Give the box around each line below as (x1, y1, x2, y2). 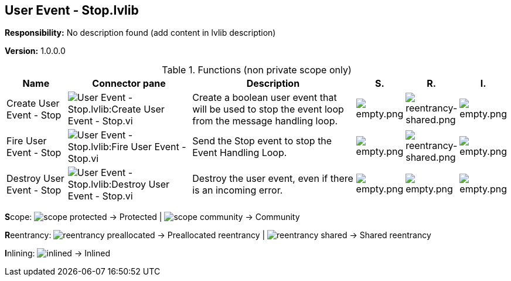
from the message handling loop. (192, 115, 338, 127)
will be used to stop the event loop (192, 103, 344, 116)
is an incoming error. (192, 184, 283, 197)
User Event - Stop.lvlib (5, 3, 139, 18)
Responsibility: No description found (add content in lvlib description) (5, 28, 276, 38)
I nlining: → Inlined (5, 248, 110, 259)
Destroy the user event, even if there (192, 172, 353, 185)
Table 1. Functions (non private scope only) (162, 64, 352, 76)
